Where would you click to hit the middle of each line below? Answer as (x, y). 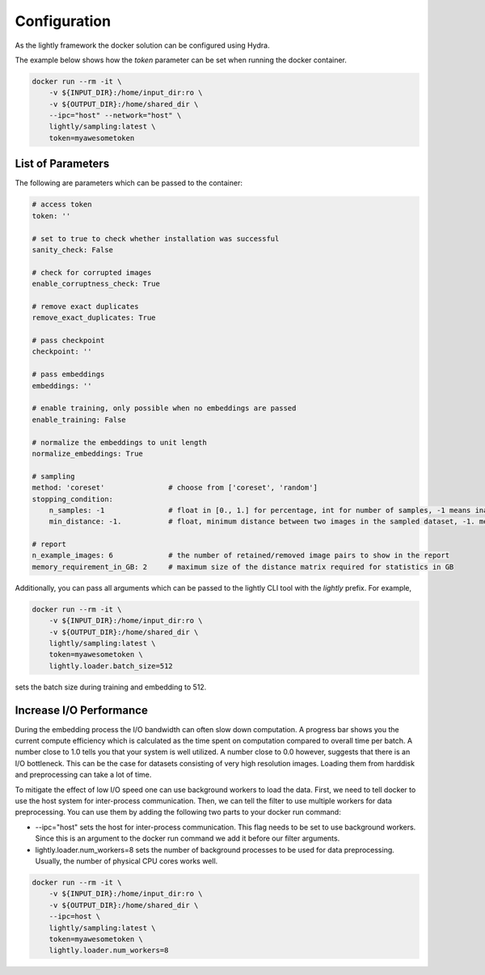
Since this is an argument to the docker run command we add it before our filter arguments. (188, 838)
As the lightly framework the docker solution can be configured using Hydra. (142, 45)
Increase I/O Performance (82, 710)
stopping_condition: (72, 499)
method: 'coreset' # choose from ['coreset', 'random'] (175, 488)
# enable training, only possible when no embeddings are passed (164, 408)
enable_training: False (79, 420)
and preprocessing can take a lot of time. (83, 775)
